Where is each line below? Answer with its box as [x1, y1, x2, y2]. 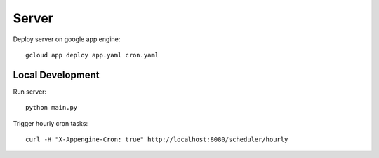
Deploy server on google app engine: [13, 35, 121, 43]
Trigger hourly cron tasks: [13, 119, 88, 127]
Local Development [13, 69, 100, 80]
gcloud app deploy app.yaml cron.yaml [25, 51, 159, 59]
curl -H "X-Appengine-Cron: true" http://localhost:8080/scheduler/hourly [25, 136, 288, 143]
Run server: [13, 87, 47, 96]
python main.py [25, 103, 78, 112]
